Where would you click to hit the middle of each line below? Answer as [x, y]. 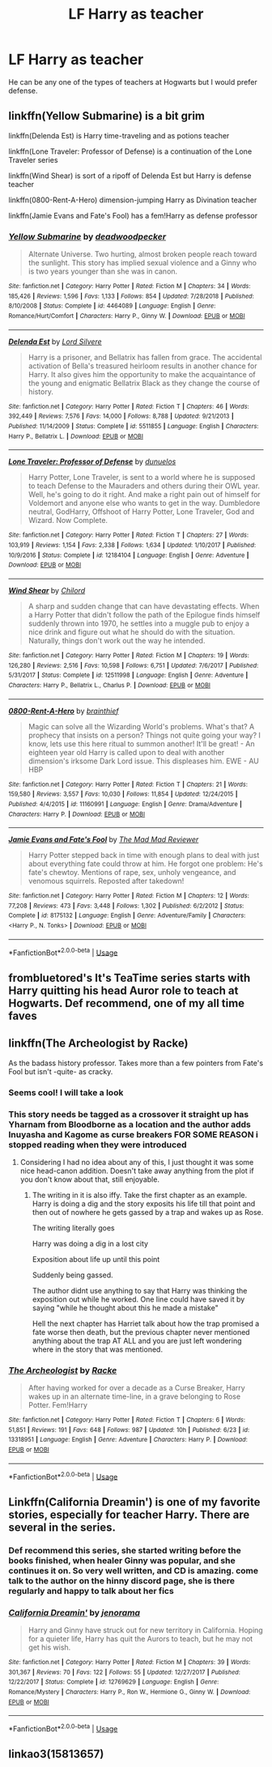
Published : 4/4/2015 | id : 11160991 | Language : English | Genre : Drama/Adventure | [125, 804]
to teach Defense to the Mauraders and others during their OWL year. [144, 486]
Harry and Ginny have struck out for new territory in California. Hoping [145, 1630]
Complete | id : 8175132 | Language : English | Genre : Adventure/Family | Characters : [127, 915]
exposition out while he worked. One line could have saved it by [138, 1299]
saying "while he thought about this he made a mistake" [125, 1307]
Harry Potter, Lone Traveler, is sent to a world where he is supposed [142, 478]
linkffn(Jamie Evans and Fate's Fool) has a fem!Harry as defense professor [133, 215]
